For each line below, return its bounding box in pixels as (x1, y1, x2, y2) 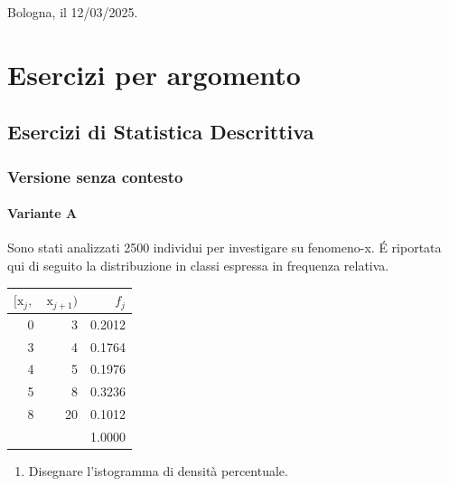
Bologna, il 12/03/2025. (7, 3, 138, 21)
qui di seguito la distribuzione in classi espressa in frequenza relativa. (7, 255, 389, 274)
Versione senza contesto (7, 165, 183, 187)
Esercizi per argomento (7, 55, 301, 92)
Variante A (7, 204, 78, 223)
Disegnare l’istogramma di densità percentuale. (28, 462, 288, 481)
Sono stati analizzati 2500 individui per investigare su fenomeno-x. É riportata (7, 238, 442, 257)
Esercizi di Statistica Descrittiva (7, 118, 314, 146)
